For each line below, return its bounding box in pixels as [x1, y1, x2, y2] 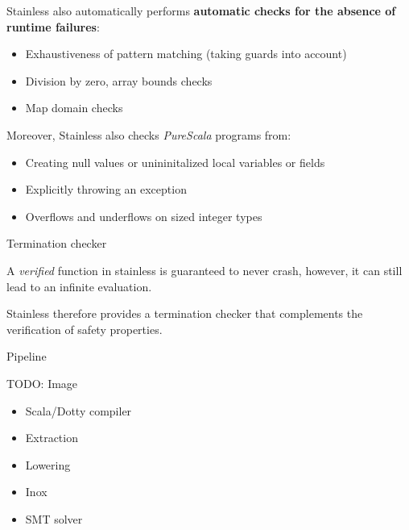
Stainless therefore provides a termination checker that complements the [6, 305, 363, 322]
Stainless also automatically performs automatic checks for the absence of [6, 2, 396, 19]
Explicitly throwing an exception [25, 181, 187, 198]
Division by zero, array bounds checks [25, 72, 213, 89]
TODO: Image [6, 374, 78, 391]
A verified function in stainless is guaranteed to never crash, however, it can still [6, 261, 403, 278]
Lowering [25, 456, 71, 473]
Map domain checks [25, 99, 123, 116]
